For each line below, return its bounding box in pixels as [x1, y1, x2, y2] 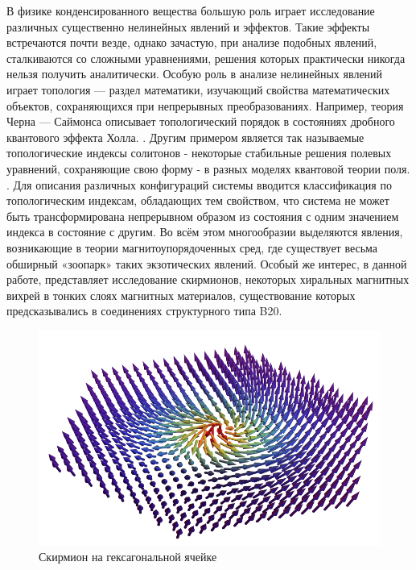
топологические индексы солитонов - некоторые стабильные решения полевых [6, 144, 392, 161]
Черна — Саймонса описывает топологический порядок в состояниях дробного [6, 113, 395, 130]
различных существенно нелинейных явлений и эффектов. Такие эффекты [6, 18, 370, 35]
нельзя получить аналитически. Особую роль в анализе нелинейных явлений [6, 65, 383, 82]
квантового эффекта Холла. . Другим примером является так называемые [6, 128, 365, 145]
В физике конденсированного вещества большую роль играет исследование [6, 2, 375, 19]
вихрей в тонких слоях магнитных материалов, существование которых [6, 286, 356, 303]
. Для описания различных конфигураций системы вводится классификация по [6, 176, 392, 193]
